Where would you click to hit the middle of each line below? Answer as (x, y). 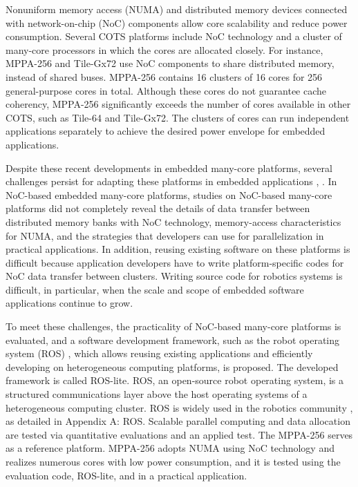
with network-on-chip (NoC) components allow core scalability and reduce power (177, 22)
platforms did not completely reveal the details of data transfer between (158, 208)
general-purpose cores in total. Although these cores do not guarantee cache (166, 90)
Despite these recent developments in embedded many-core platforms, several (169, 168)
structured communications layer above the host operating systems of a (157, 394)
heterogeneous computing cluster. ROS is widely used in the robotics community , (179, 407)
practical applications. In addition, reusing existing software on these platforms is (178, 249)
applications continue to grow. (69, 303)
